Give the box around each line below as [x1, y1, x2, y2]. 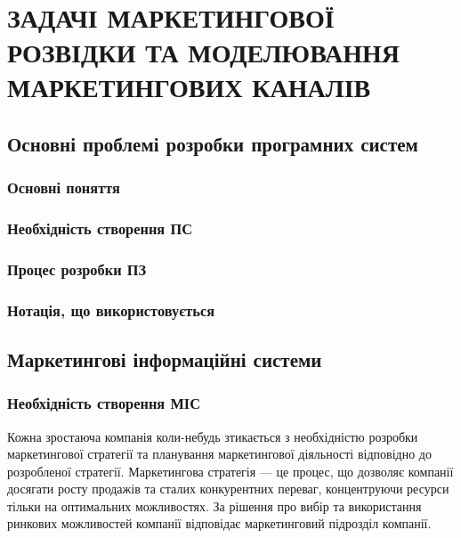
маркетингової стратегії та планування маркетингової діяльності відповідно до [7, 444, 432, 463]
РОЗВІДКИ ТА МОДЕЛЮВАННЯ [7, 33, 400, 69]
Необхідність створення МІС [7, 392, 201, 414]
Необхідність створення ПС [7, 216, 192, 239]
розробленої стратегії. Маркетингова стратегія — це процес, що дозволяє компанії [7, 461, 454, 480]
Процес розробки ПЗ [7, 257, 147, 280]
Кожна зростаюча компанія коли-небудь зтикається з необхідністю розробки [7, 427, 418, 445]
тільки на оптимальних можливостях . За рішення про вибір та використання [7, 496, 422, 515]
